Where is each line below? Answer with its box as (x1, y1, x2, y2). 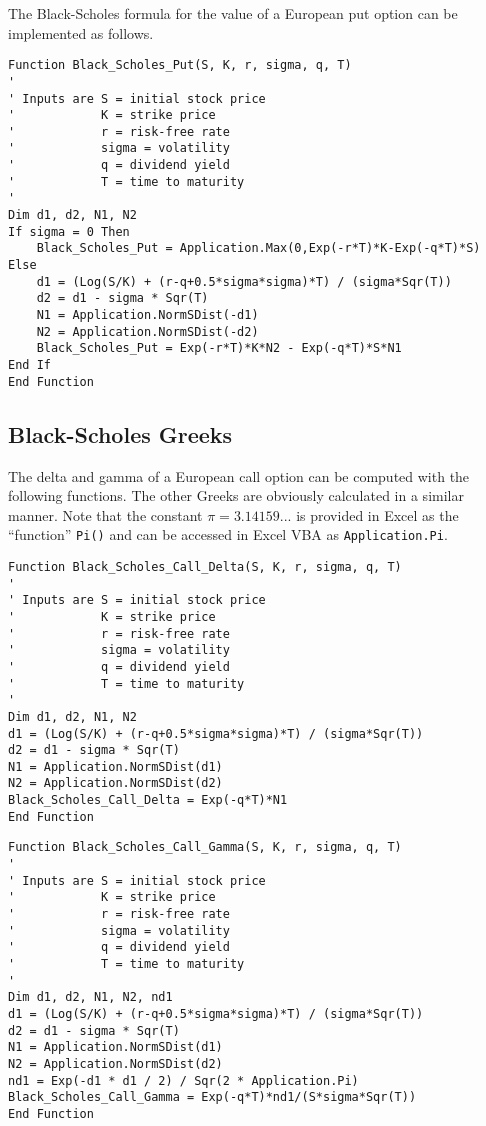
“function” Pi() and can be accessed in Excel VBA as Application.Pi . (8, 524, 448, 545)
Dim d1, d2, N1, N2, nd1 (8, 990, 173, 1005)
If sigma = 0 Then (8, 224, 130, 239)
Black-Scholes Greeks (8, 418, 233, 449)
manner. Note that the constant (8, 504, 203, 525)
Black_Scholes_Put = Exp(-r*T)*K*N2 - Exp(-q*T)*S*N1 (36, 341, 402, 356)
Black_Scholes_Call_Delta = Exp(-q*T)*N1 (8, 793, 288, 808)
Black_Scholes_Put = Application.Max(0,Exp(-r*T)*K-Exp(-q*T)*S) (36, 241, 481, 256)
